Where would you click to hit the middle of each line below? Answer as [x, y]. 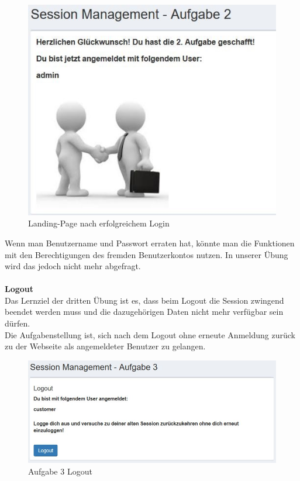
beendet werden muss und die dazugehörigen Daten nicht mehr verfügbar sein [144, 312]
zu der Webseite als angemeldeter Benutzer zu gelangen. [105, 346]
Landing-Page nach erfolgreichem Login [99, 223]
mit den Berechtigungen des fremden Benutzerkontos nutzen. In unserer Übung [146, 254]
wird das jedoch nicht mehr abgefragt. [73, 266]
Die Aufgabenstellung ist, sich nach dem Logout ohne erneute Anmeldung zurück [150, 334]
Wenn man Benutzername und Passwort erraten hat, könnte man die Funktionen [150, 243]
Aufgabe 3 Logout [60, 471]
